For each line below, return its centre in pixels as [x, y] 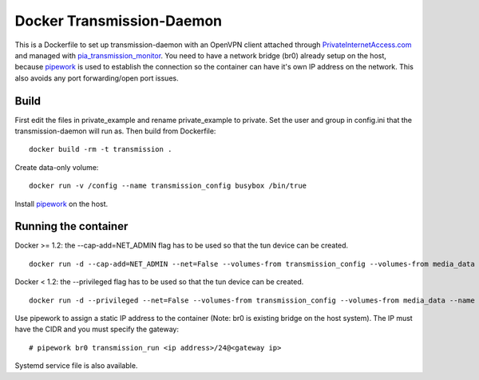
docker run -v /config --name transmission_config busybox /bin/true [168, 186]
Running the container [71, 226]
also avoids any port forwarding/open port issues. [97, 78]
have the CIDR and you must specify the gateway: [97, 329]
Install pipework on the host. [61, 204]
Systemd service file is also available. [76, 366]
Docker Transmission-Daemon [119, 21]
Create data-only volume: [57, 167]
